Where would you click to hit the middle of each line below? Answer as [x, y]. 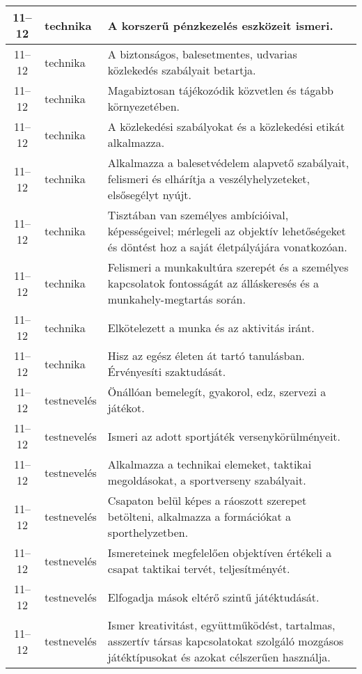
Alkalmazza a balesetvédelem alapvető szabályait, [228, 163]
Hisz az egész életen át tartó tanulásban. [206, 355]
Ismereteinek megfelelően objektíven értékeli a [220, 552]
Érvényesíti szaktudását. [167, 371]
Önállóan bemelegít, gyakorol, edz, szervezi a [217, 392]
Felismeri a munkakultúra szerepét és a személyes [228, 267]
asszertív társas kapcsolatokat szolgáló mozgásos [226, 641]
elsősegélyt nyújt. [150, 195]
